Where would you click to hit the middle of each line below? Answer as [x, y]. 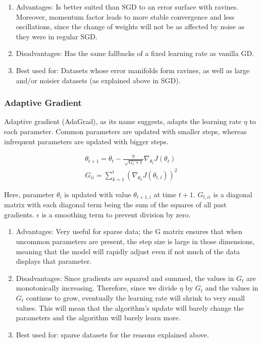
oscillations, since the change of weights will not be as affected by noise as [130, 26]
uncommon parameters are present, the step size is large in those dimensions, [135, 241]
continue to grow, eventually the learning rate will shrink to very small [135, 297]
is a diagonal [233, 194]
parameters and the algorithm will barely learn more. [98, 318]
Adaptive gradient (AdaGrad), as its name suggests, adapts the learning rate [123, 121]
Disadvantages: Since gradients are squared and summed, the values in [125, 278]
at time [165, 194]
